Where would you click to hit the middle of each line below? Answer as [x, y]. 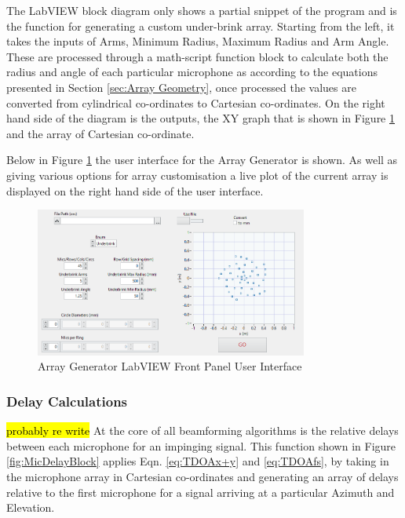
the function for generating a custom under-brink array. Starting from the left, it [201, 26]
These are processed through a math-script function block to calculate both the [197, 56]
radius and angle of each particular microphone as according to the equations [192, 72]
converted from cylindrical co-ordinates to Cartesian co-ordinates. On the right [196, 102]
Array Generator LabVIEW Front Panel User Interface [170, 366]
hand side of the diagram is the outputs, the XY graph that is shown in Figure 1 [201, 118]
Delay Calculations [67, 401]
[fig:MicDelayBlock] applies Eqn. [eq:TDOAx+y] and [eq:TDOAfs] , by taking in [198, 461]
